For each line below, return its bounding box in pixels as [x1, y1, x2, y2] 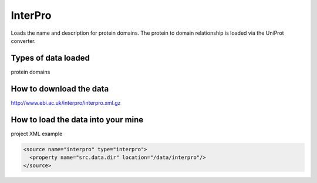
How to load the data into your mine [11, 115, 144, 125]
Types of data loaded [11, 53, 90, 63]
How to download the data [11, 84, 109, 94]
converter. [11, 37, 36, 44]
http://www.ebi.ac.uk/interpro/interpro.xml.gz [11, 99, 121, 106]
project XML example [11, 130, 63, 137]
